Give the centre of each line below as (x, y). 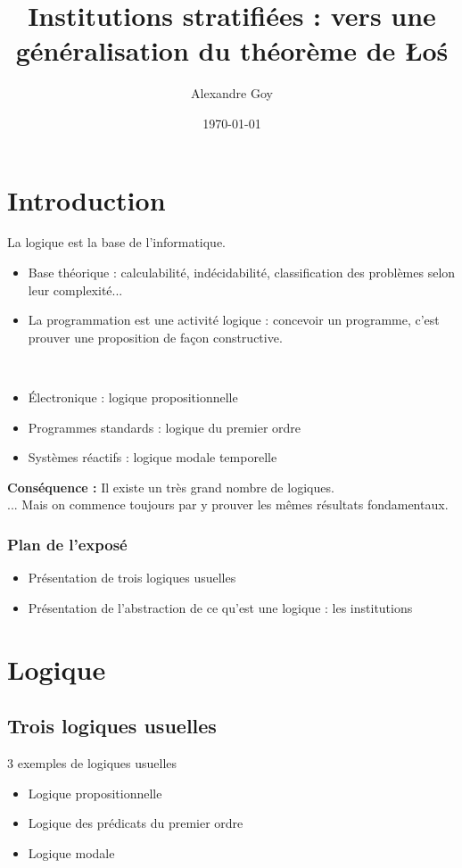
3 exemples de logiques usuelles (92, 762)
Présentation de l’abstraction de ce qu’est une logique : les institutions (220, 607)
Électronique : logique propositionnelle (133, 397)
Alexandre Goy (232, 93)
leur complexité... (75, 289)
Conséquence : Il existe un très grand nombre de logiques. (171, 487)
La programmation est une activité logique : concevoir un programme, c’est (234, 320)
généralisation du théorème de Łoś (232, 50)
